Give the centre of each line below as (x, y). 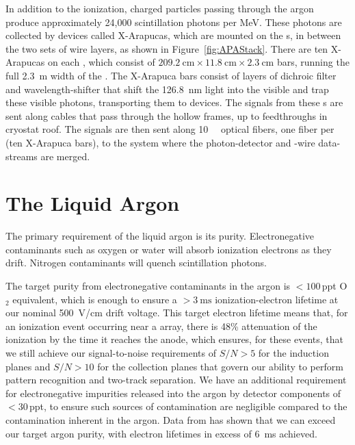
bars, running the (313, 62)
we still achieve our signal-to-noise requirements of (111, 353)
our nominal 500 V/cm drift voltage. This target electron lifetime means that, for (177, 313)
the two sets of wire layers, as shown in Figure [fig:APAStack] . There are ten (167, 48)
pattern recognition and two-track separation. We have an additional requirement (176, 380)
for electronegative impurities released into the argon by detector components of (173, 393)
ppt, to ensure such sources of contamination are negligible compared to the (188, 406)
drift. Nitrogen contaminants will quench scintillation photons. (136, 263)
